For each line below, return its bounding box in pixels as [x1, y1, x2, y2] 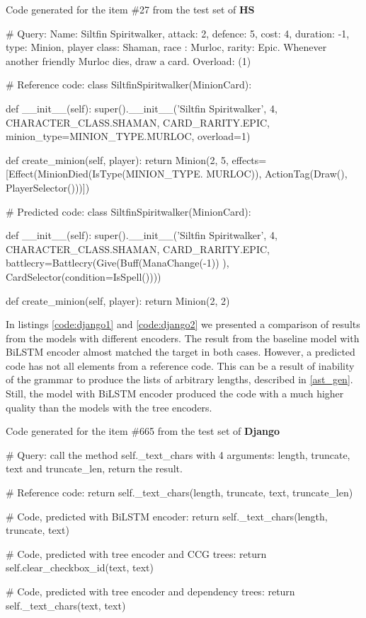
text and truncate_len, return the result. [6, 461, 183, 476]
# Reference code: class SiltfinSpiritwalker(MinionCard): [6, 77, 252, 92]
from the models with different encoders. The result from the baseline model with [6, 330, 360, 345]
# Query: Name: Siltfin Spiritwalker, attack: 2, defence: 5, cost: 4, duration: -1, [6, 25, 350, 40]
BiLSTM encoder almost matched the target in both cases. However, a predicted [6, 344, 355, 359]
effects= [231, 152, 267, 167]
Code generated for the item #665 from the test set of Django [6, 424, 280, 438]
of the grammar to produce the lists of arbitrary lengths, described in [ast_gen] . [6, 372, 353, 387]
